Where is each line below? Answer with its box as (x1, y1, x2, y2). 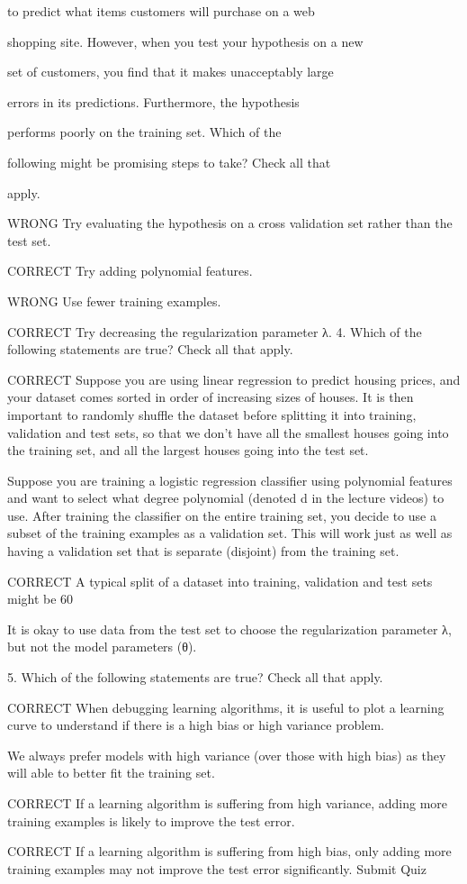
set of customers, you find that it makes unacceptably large (7, 62, 334, 81)
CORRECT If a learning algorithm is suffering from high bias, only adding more (7, 842, 452, 861)
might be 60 (7, 589, 74, 608)
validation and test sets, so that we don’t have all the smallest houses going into (7, 423, 449, 442)
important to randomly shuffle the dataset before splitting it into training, (7, 405, 417, 424)
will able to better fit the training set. (7, 763, 215, 782)
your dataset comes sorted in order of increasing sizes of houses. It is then (7, 387, 414, 406)
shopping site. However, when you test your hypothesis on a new (7, 32, 364, 50)
